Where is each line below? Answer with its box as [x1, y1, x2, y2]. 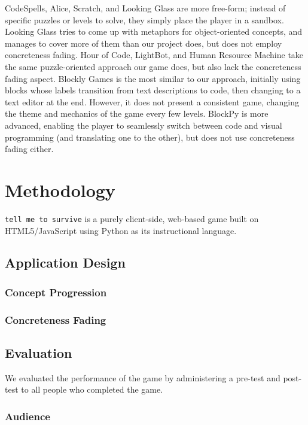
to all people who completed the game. [21, 383, 163, 396]
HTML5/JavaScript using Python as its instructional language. [5, 224, 237, 236]
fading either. [5, 142, 54, 155]
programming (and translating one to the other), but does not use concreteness [5, 130, 295, 143]
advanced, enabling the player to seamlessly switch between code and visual [5, 119, 282, 131]
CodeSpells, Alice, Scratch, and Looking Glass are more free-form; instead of [5, 2, 286, 14]
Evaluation [5, 343, 72, 362]
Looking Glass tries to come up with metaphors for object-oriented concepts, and [5, 25, 303, 38]
